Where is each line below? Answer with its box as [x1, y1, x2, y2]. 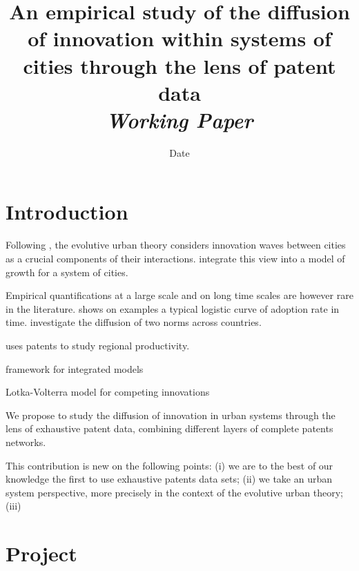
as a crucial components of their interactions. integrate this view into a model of [6, 251, 345, 265]
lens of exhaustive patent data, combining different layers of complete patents [6, 421, 333, 436]
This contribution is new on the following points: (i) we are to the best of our [6, 458, 333, 472]
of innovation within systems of [28, 24, 331, 52]
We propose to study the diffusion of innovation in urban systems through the [6, 407, 336, 422]
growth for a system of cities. [6, 264, 128, 279]
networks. [6, 434, 46, 449]
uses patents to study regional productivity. [6, 338, 190, 352]
